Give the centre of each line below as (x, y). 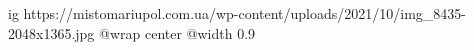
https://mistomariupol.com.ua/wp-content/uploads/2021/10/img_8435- (245, 13)
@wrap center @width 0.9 (177, 32)
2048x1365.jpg (51, 32)
